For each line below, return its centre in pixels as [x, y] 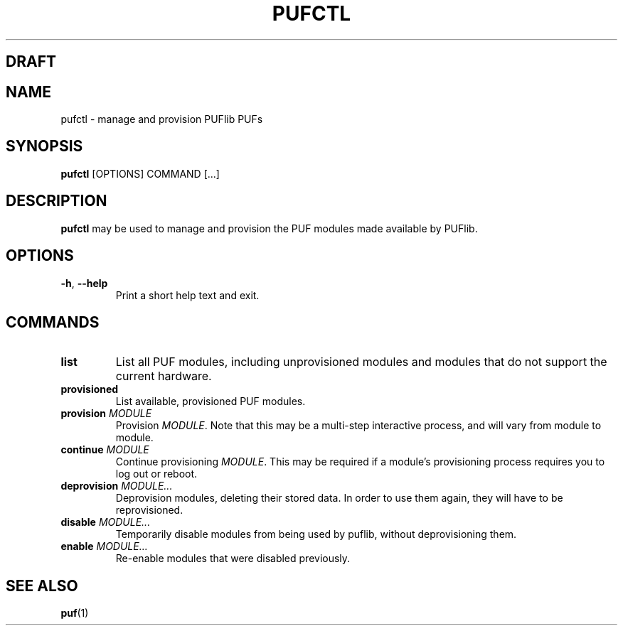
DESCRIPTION [57, 201]
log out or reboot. [156, 474]
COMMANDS [53, 322]
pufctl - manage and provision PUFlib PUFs [162, 119]
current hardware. [164, 376]
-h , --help [84, 283]
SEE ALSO [42, 586]
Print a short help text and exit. [187, 295]
